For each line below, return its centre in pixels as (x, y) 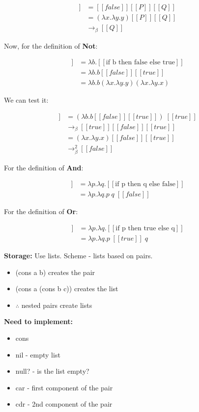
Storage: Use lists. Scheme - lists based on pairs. (78, 255)
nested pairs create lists (57, 305)
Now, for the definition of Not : (51, 45)
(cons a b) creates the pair (55, 272)
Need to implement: (39, 321)
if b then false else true (140, 63)
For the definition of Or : (41, 211)
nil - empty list (38, 354)
